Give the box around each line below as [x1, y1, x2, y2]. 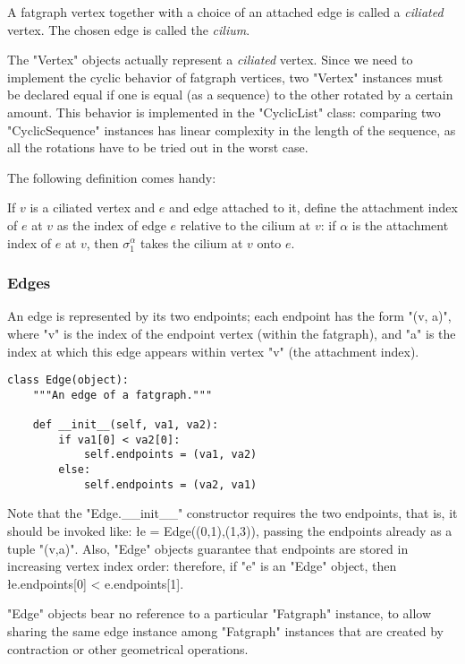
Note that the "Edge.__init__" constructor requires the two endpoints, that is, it [7, 504, 458, 522]
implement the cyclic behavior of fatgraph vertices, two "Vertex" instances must [7, 67, 444, 86]
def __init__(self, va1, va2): [32, 418, 219, 432]
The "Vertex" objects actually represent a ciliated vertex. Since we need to [7, 50, 413, 69]
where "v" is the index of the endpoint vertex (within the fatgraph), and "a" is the [7, 323, 456, 342]
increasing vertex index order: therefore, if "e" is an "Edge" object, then [7, 556, 397, 575]
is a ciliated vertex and [30, 198, 156, 217]
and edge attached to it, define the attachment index [169, 198, 458, 217]
